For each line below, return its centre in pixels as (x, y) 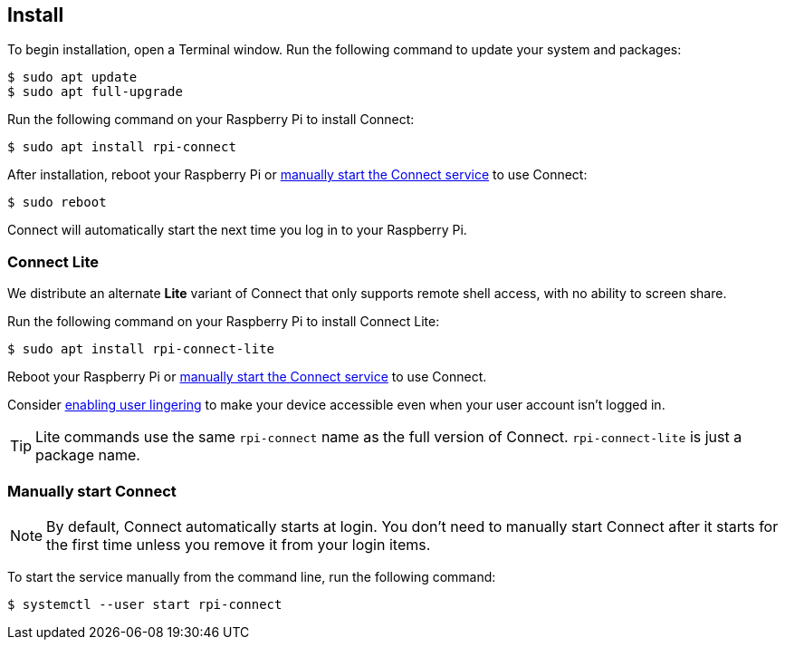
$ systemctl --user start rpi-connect (145, 604)
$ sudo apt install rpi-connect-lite (141, 349)
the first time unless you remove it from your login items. (239, 544)
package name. (88, 455)
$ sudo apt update (72, 77)
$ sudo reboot (57, 203)
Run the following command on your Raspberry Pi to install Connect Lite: (224, 322)
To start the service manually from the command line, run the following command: (252, 576)
